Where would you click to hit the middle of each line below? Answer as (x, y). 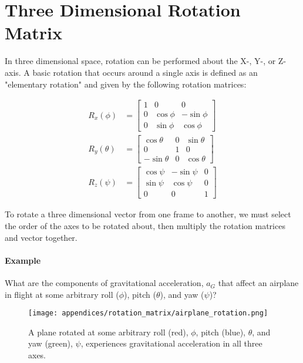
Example (23, 260)
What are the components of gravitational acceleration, (104, 283)
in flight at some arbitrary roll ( (62, 294)
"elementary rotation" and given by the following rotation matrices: (126, 84)
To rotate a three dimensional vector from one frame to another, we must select (148, 214)
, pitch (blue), (220, 332)
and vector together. (41, 237)
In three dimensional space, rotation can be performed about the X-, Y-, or (140, 61)
